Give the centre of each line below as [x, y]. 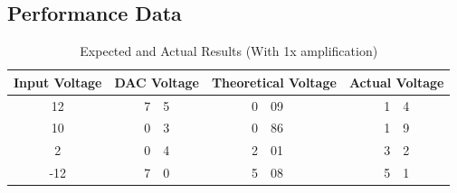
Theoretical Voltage [274, 82]
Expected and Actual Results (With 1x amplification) [229, 51]
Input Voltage [58, 82]
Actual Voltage [396, 82]
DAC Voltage [157, 82]
